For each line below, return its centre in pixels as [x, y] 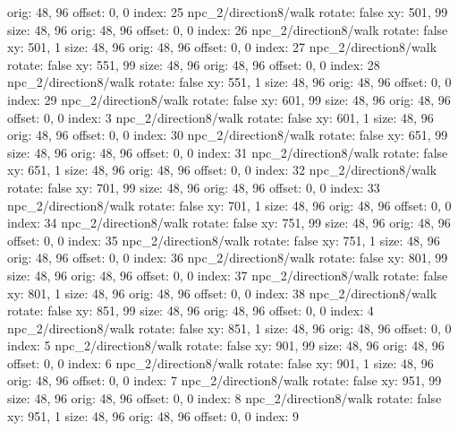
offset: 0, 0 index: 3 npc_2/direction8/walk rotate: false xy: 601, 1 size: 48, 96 [221, 117]
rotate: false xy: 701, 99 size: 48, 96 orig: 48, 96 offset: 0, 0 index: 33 [194, 187]
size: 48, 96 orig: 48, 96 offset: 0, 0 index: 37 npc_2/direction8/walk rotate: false [228, 275]
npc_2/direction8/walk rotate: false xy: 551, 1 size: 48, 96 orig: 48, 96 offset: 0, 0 [229, 82]
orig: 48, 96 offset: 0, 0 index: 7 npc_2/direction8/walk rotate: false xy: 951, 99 [225, 380]
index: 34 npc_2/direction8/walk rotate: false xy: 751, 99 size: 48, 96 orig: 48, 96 [229, 223]
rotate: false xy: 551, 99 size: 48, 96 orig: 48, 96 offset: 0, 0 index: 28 [194, 64]
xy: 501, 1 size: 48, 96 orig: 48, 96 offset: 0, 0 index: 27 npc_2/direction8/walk [222, 47]
